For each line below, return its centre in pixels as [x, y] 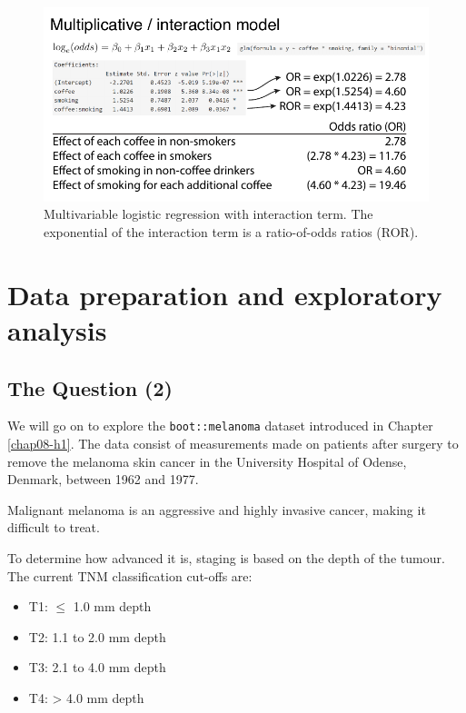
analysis [57, 330]
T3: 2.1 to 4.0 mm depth [97, 667]
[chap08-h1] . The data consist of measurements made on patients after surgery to [233, 444]
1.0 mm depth [112, 606]
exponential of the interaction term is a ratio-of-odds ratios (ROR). [231, 232]
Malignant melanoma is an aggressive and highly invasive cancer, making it [217, 509]
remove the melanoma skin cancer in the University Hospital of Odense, [207, 461]
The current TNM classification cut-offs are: [130, 575]
